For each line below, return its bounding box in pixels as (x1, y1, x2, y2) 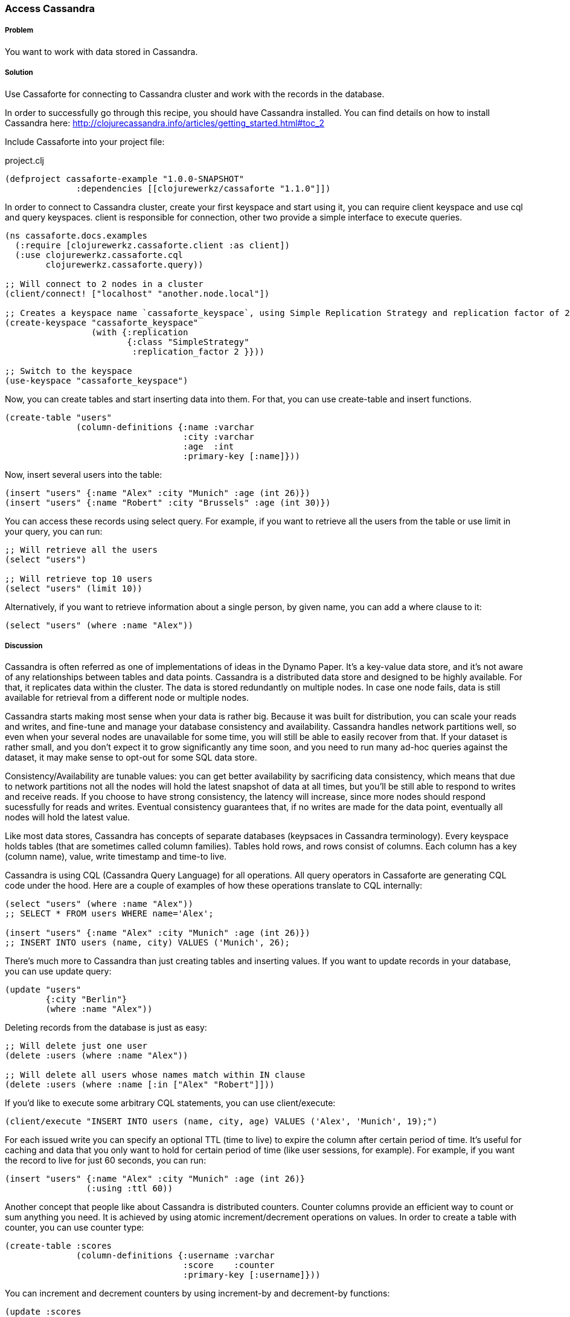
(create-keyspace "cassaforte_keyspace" (5, 317, 199, 327)
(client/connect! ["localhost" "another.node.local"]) (5, 288, 270, 298)
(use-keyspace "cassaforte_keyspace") (5, 375, 188, 385)
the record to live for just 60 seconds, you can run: (5, 1155, 207, 1166)
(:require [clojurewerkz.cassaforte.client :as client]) (14, 240, 290, 250)
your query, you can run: (5, 526, 103, 536)
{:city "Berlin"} (45, 994, 127, 1005)
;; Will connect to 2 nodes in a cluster (5, 279, 203, 289)
